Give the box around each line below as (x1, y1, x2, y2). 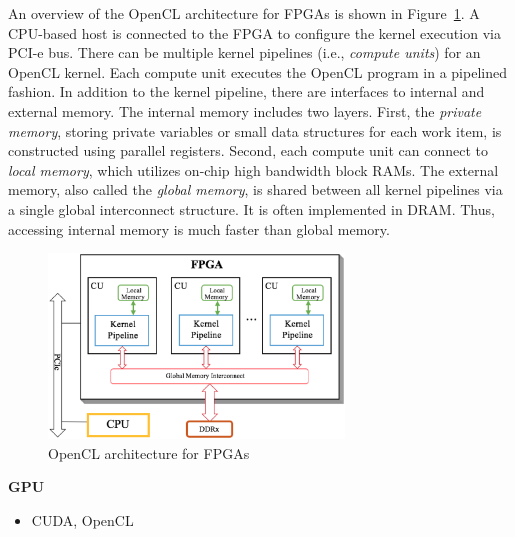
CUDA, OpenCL (31, 509, 134, 530)
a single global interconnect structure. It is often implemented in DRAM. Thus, (8, 198, 495, 219)
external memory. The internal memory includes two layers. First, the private (8, 100, 482, 121)
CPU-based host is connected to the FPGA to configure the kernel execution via (8, 22, 501, 43)
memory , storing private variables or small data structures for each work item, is (8, 120, 502, 141)
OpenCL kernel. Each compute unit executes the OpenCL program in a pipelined (8, 61, 507, 82)
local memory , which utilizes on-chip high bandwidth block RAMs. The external (8, 159, 499, 180)
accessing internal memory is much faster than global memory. (8, 218, 390, 239)
